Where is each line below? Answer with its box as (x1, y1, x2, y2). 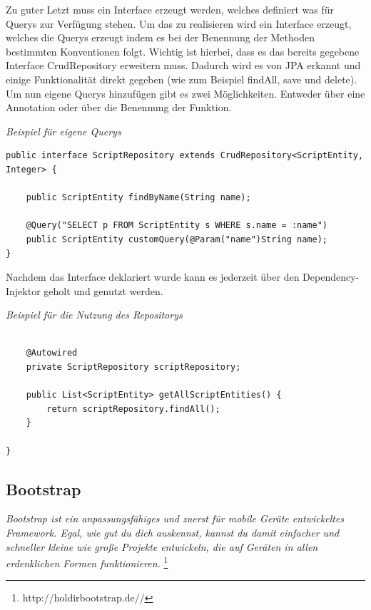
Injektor (6, 283, 41, 298)
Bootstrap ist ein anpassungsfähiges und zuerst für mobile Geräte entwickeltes (6, 511, 345, 526)
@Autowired (26, 348, 78, 358)
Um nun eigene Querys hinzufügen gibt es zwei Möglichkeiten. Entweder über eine (6, 86, 365, 100)
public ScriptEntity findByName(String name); (26, 192, 251, 203)
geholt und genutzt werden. (44, 283, 163, 298)
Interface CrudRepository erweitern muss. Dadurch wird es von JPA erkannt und (6, 58, 361, 73)
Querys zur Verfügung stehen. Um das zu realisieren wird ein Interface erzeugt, (6, 16, 352, 31)
